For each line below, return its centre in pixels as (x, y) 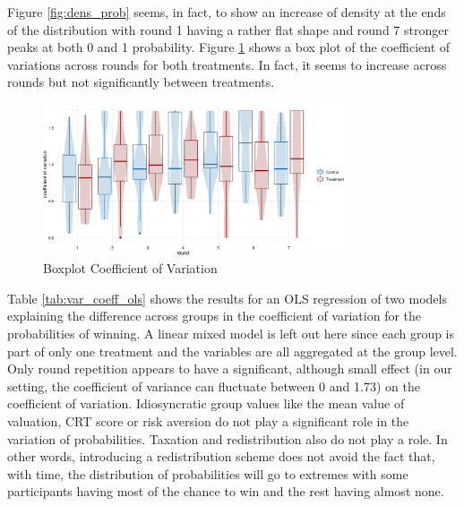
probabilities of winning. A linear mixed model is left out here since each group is (231, 333)
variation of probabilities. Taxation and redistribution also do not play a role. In (228, 438)
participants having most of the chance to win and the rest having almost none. (226, 491)
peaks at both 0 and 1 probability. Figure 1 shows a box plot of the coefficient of (229, 47)
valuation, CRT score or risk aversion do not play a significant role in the (208, 420)
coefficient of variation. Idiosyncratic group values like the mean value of (206, 403)
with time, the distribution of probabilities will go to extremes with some (208, 473)
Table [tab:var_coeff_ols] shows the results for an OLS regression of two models (227, 298)
